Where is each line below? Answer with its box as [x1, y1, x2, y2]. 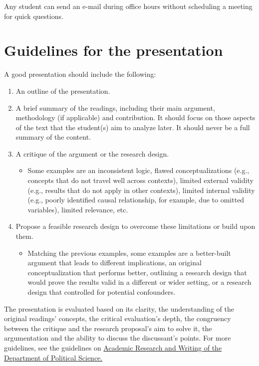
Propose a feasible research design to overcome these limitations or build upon [15, 221, 256, 231]
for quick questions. [4, 10, 63, 21]
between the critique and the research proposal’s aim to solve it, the [4, 323, 212, 333]
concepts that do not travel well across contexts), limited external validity [27, 175, 254, 185]
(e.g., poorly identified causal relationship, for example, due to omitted [27, 194, 245, 205]
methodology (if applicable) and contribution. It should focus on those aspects [15, 112, 256, 123]
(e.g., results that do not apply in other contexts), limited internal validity [27, 184, 255, 195]
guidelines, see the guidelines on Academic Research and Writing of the [4, 342, 222, 353]
